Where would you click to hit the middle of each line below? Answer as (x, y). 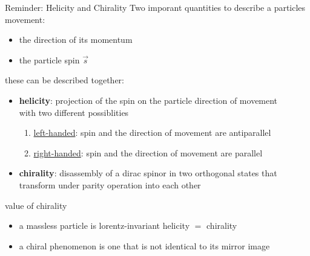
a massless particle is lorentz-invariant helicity (104, 226)
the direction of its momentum (76, 40)
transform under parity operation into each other (110, 184)
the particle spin (49, 59)
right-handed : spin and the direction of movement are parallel (148, 152)
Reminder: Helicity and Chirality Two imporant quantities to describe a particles (155, 7)
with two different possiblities (74, 112)
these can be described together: (64, 80)
